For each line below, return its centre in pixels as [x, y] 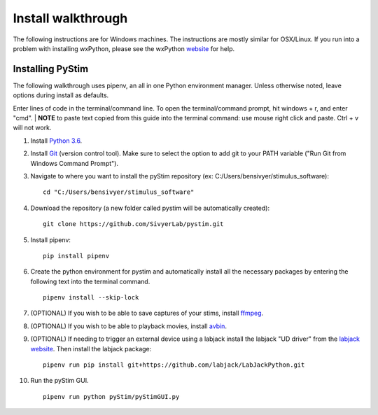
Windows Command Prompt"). [75, 163]
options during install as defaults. [61, 95]
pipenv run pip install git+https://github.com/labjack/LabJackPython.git [174, 365]
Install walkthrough [70, 18]
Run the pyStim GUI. [59, 381]
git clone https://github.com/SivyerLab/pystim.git [133, 224]
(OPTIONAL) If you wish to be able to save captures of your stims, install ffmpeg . [147, 313]
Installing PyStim [51, 69]
